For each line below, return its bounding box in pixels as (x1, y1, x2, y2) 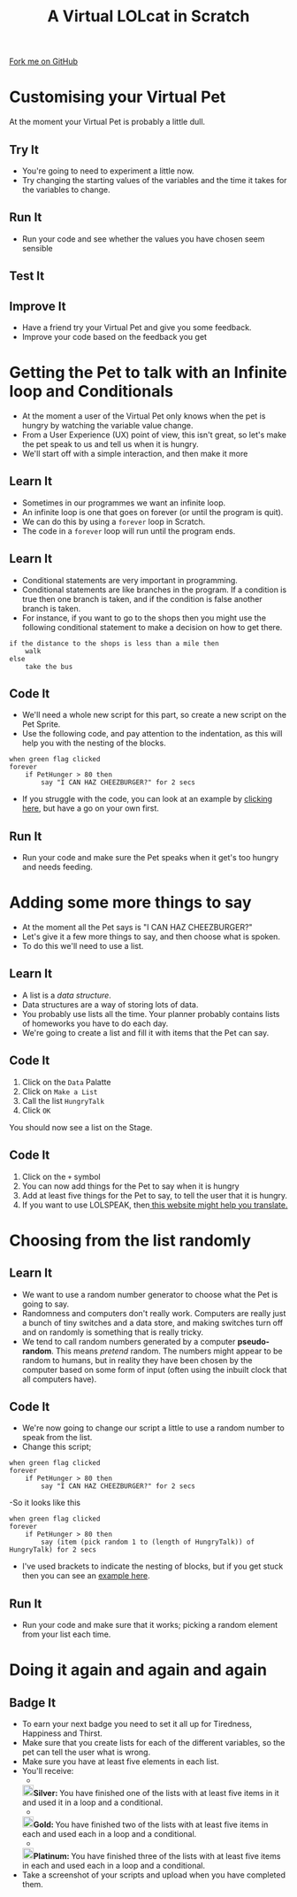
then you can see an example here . (21, 1570, 150, 1581)
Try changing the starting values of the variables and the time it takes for (21, 174, 287, 185)
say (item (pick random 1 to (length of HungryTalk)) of (41, 1538, 255, 1546)
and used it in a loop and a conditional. (21, 1797, 164, 1808)
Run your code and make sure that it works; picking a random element (21, 1620, 278, 1631)
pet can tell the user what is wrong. (21, 1747, 151, 1758)
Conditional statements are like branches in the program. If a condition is (21, 584, 287, 595)
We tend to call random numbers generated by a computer (21, 1336, 236, 1346)
